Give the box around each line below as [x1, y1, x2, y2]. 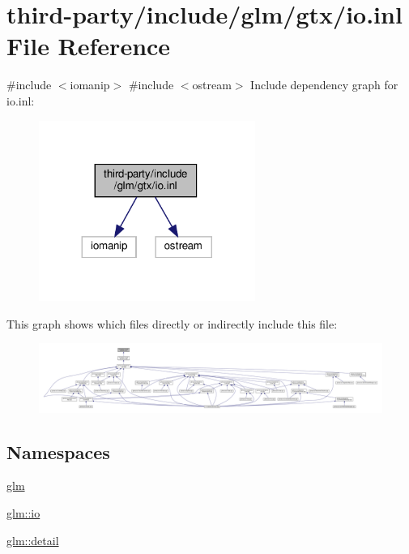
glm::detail [6, 531, 59, 548]
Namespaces [6, 439, 110, 464]
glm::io [6, 504, 40, 521]
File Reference [6, 29, 171, 62]
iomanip [70, 76, 110, 93]
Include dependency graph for [250, 76, 398, 93]
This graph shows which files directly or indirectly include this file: [6, 315, 338, 332]
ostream [192, 76, 232, 93]
